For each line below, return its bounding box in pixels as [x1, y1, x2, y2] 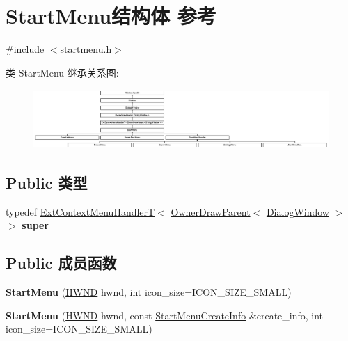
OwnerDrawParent [171, 204, 251, 219]
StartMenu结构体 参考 [6, 1, 216, 30]
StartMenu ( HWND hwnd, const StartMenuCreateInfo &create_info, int [6, 308, 324, 322]
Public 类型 [6, 171, 88, 193]
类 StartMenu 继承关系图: [6, 65, 119, 79]
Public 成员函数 [6, 252, 117, 273]
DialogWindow [266, 204, 329, 219]
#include [6, 42, 45, 56]
